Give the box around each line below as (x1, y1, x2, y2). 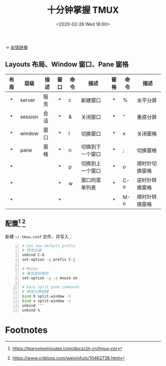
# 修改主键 (22, 248, 41, 253)
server (20, 96, 36, 103)
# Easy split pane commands (22, 285, 80, 290)
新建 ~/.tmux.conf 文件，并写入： (5, 233, 73, 239)
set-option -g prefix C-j (22, 257, 76, 262)
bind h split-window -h (22, 294, 71, 299)
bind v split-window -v (22, 299, 71, 304)
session (20, 113, 39, 120)
